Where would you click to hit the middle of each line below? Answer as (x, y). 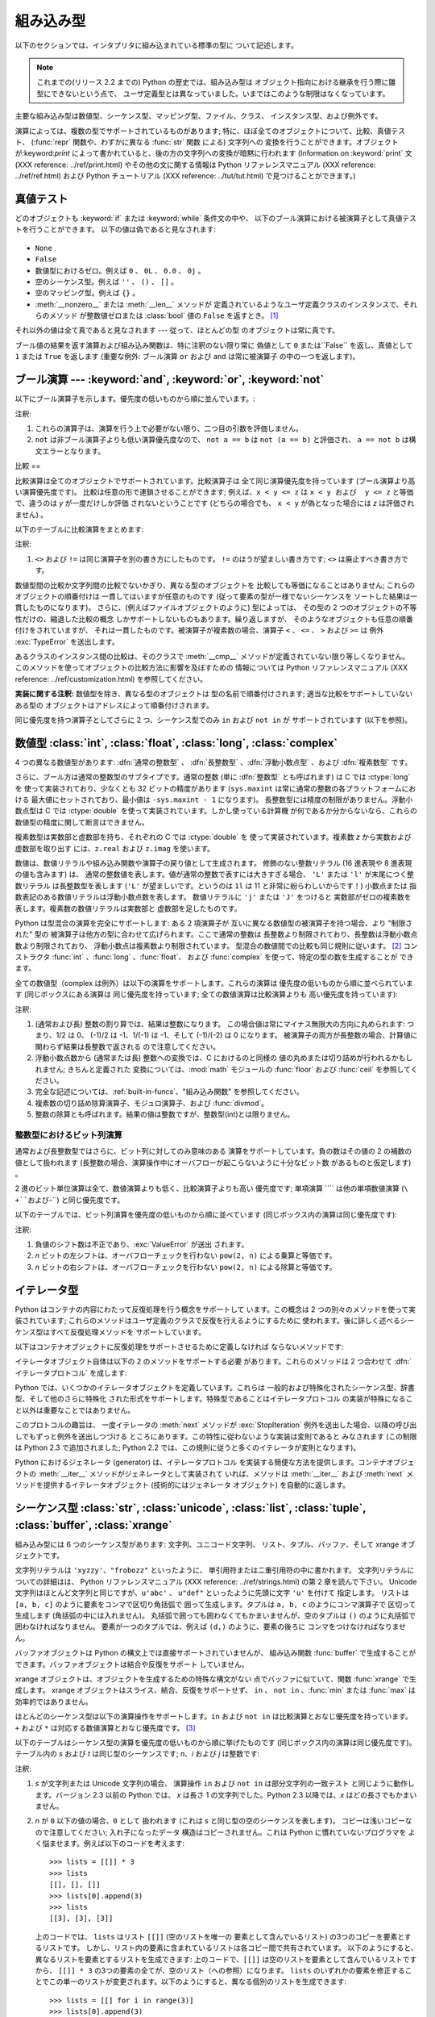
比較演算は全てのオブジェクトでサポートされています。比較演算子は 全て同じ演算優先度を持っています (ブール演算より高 (215, 481)
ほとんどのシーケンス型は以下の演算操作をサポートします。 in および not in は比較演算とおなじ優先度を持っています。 (213, 1716)
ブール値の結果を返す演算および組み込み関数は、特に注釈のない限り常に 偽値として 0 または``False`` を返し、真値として (214, 345)
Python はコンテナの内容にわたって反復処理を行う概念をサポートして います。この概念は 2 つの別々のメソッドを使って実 (215, 1309)
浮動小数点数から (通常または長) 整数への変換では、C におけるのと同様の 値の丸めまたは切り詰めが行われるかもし (224, 1058)
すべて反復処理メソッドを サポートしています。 (127, 1332)
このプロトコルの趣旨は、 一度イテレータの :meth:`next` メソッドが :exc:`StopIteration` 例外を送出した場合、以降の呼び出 (216, 1425)
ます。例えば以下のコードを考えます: (124, 1844)
